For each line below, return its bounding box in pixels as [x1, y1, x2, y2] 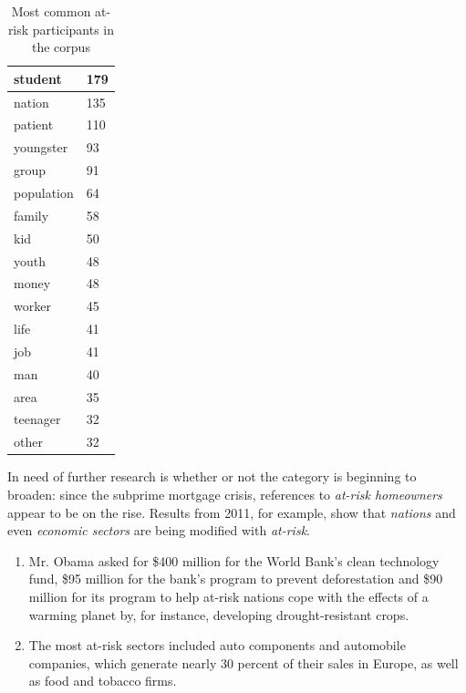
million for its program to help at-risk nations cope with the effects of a [28, 586, 429, 605]
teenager [14, 409, 61, 429]
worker [14, 296, 51, 315]
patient [14, 115, 54, 134]
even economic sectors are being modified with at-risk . [7, 521, 310, 540]
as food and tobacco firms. [28, 671, 177, 690]
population [14, 183, 74, 202]
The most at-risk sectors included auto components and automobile [28, 636, 406, 655]
